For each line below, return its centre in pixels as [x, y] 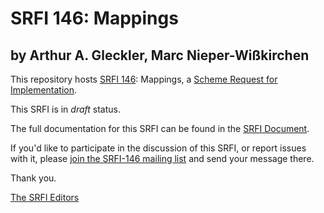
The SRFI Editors [45, 197]
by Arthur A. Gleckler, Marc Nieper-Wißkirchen [160, 55]
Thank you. [33, 178]
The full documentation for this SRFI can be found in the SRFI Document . [160, 128]
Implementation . [44, 90]
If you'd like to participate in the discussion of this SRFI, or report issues [158, 148]
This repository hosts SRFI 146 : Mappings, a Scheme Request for [144, 79]
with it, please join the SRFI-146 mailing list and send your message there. [162, 158]
